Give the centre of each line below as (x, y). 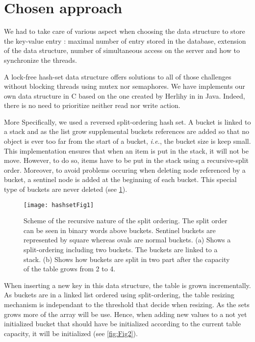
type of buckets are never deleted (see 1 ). (66, 189)
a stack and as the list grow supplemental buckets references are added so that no (127, 131)
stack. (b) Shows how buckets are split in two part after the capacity (127, 259)
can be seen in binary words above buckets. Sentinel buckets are (120, 230)
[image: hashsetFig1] (59, 205)
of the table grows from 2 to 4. (70, 269)
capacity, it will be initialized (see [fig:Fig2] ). (71, 333)
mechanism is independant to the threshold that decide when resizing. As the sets (127, 304)
